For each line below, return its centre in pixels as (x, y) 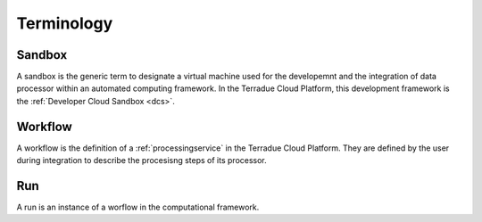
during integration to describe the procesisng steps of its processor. (141, 160)
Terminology (65, 23)
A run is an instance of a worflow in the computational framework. (138, 207)
